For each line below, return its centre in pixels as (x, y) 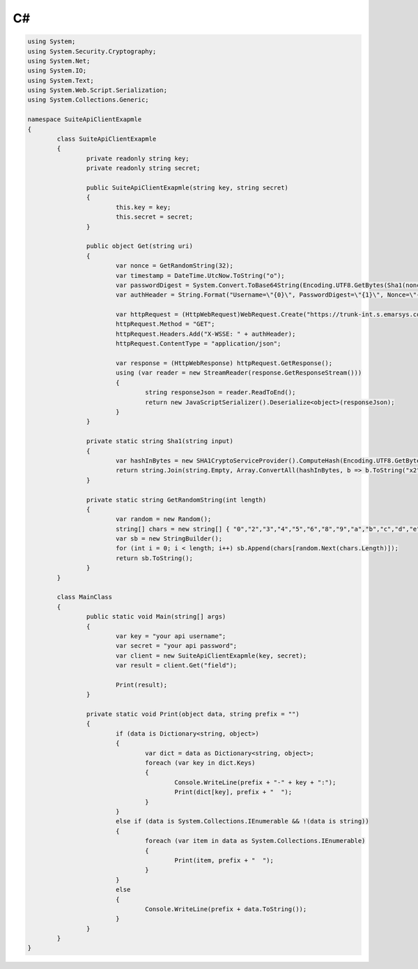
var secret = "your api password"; (176, 646)
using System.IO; (57, 71)
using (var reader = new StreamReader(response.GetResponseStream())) (239, 373)
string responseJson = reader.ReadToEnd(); (220, 393)
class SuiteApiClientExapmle (107, 139)
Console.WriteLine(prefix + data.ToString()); (226, 909)
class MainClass (85, 597)
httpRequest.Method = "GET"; (165, 324)
